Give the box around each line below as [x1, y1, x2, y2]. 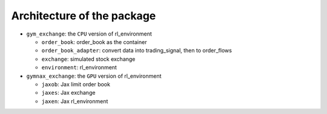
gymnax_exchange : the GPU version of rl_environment [26, 72, 162, 80]
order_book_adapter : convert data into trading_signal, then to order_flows [41, 47, 233, 54]
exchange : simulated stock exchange [41, 55, 136, 63]
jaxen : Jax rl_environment [41, 97, 108, 105]
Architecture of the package [11, 9, 156, 22]
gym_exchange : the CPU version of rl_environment [26, 30, 152, 37]
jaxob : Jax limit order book [41, 80, 110, 87]
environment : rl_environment [41, 64, 117, 71]
